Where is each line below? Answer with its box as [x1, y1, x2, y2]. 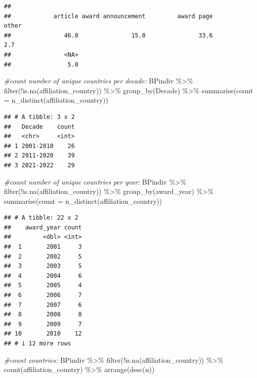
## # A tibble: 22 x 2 [4, 214, 79, 222]
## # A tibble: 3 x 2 [4, 113, 75, 120]
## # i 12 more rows [4, 340, 72, 347]
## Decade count [4, 123, 75, 130]
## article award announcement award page [4, 12, 213, 20]
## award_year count [4, 224, 82, 231]
